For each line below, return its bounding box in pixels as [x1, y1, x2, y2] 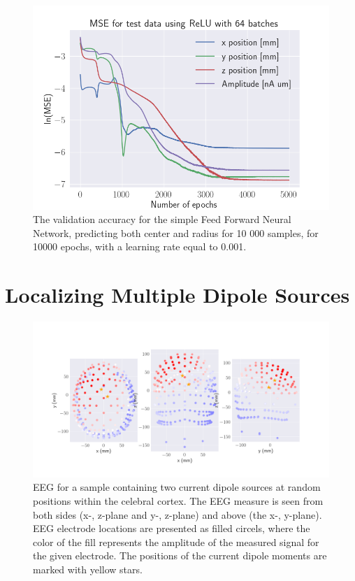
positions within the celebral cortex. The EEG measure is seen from [33, 493, 324, 508]
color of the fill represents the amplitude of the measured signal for [33, 534, 319, 549]
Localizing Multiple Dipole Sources [5, 280, 350, 309]
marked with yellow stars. [33, 561, 143, 576]
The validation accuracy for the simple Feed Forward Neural [33, 212, 291, 227]
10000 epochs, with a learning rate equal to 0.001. [33, 239, 247, 254]
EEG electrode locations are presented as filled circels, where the [33, 521, 310, 536]
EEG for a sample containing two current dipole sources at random [33, 480, 321, 494]
